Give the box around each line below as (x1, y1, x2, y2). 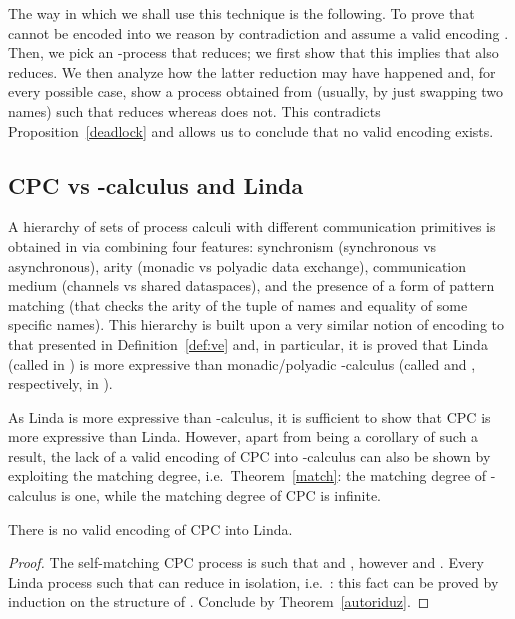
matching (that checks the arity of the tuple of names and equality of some (8, 294, 468, 315)
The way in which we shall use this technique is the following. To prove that (8, 3, 475, 23)
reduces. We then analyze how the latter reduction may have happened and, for (8, 61, 496, 82)
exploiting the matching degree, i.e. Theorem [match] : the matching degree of (8, 465, 487, 486)
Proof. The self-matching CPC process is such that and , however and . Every (8, 552, 485, 573)
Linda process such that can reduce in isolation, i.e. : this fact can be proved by (8, 571, 499, 592)
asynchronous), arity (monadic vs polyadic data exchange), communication (8, 255, 467, 276)
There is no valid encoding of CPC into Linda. (8, 518, 293, 539)
